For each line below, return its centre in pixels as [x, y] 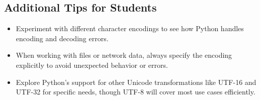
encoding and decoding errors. [62, 38]
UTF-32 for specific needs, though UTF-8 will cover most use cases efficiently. [136, 92]
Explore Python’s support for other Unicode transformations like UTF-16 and [136, 82]
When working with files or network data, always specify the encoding [124, 55]
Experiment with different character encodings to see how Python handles [130, 28]
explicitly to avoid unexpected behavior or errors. [92, 65]
